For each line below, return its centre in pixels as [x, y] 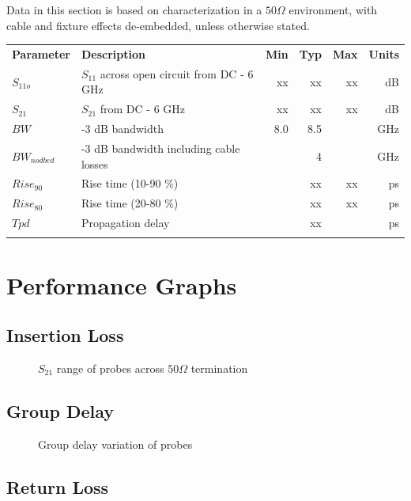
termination [219, 368]
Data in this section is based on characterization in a [134, 9]
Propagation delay [125, 223]
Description [113, 53]
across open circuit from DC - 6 [177, 73]
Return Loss [58, 486]
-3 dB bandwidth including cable [160, 148]
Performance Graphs [122, 285]
